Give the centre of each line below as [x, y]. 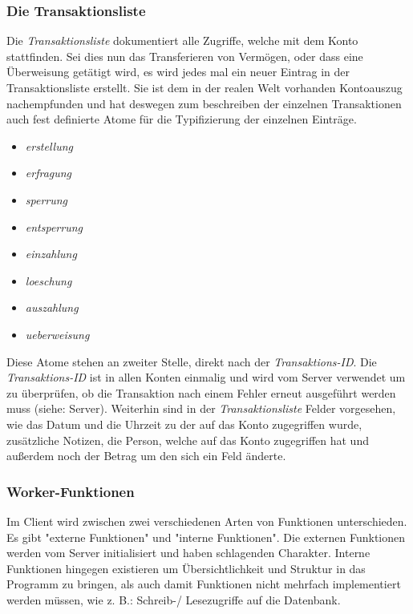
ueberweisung [57, 334]
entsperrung [54, 226]
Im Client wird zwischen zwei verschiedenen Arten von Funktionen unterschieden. [207, 521]
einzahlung [51, 254]
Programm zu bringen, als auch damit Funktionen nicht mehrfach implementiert [204, 584]
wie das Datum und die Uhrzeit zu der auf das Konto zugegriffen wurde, [184, 424]
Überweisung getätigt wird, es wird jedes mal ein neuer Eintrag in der [178, 72]
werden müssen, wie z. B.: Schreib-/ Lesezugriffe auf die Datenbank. [174, 599]
